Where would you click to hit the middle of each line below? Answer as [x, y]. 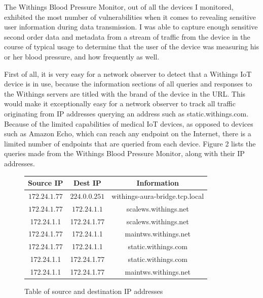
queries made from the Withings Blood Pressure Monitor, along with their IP [124, 153]
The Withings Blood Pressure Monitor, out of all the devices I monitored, [119, 7]
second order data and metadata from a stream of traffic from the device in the [127, 36]
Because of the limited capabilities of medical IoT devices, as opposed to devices [129, 123]
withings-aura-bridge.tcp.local [158, 196]
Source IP [46, 183]
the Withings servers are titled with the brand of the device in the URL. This [125, 93]
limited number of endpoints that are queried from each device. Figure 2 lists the [130, 143]
